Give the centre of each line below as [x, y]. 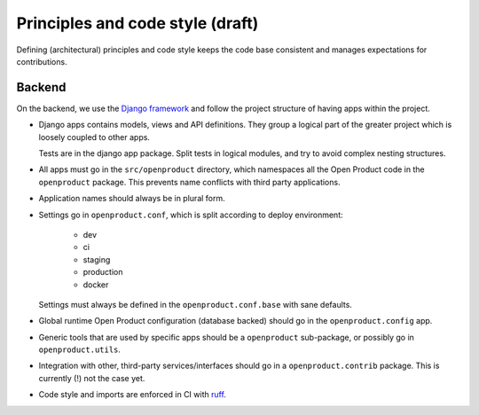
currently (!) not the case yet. [92, 378]
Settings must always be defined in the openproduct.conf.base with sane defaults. [195, 304]
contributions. [42, 61]
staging [97, 259]
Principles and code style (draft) [137, 23]
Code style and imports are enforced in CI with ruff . [132, 395]
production [103, 272]
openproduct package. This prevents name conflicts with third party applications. [189, 182]
